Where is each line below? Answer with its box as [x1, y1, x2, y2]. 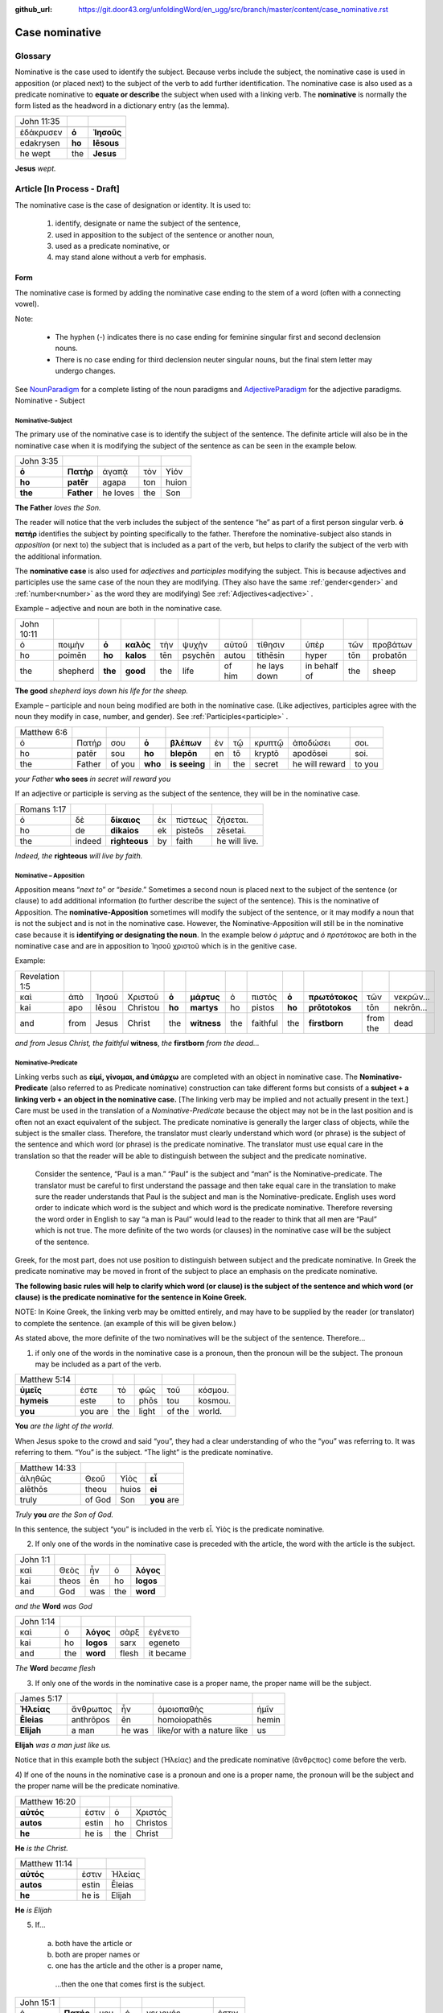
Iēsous [92, 137, 120, 148]
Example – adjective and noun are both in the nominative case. [14, 604, 223, 614]
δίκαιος [109, 814, 141, 825]
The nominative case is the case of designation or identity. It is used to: [14, 200, 251, 209]
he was [121, 1724, 149, 1735]
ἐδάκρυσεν [19, 126, 63, 138]
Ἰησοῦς [92, 126, 122, 138]
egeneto [149, 1637, 180, 1648]
